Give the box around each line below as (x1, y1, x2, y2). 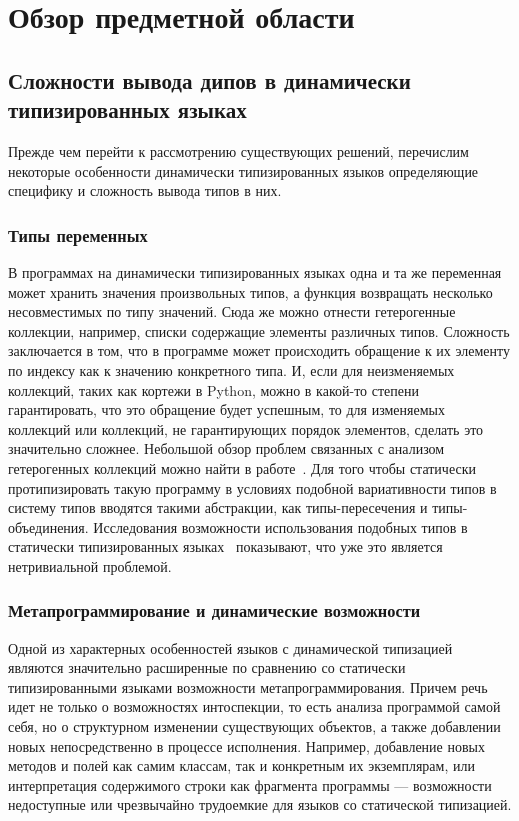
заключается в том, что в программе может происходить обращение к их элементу (8, 340, 510, 361)
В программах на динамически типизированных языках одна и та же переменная (8, 261, 502, 282)
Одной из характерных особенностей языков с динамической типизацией (8, 637, 453, 658)
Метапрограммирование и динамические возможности (8, 598, 421, 623)
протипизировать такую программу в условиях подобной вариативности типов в (8, 477, 497, 498)
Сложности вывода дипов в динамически (8, 64, 411, 95)
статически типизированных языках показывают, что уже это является (8, 536, 443, 557)
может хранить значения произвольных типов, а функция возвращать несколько (8, 281, 493, 302)
